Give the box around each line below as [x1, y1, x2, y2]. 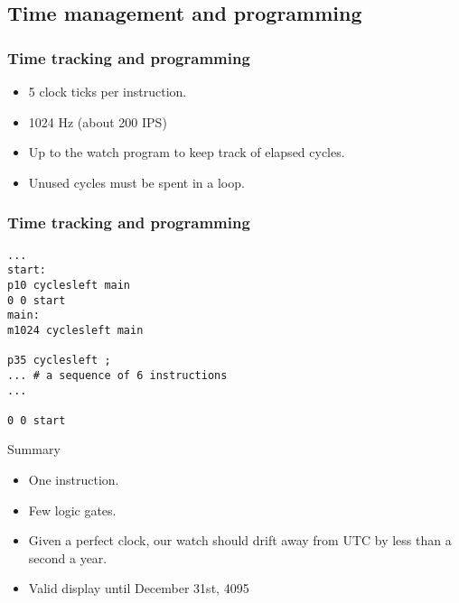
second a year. [28, 548, 108, 567]
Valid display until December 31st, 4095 [28, 579, 249, 598]
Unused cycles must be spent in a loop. [28, 172, 245, 191]
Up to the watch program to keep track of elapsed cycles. [28, 143, 345, 162]
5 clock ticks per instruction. [28, 82, 187, 100]
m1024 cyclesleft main [7, 323, 144, 337]
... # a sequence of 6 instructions [7, 368, 228, 382]
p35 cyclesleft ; [7, 354, 111, 367]
